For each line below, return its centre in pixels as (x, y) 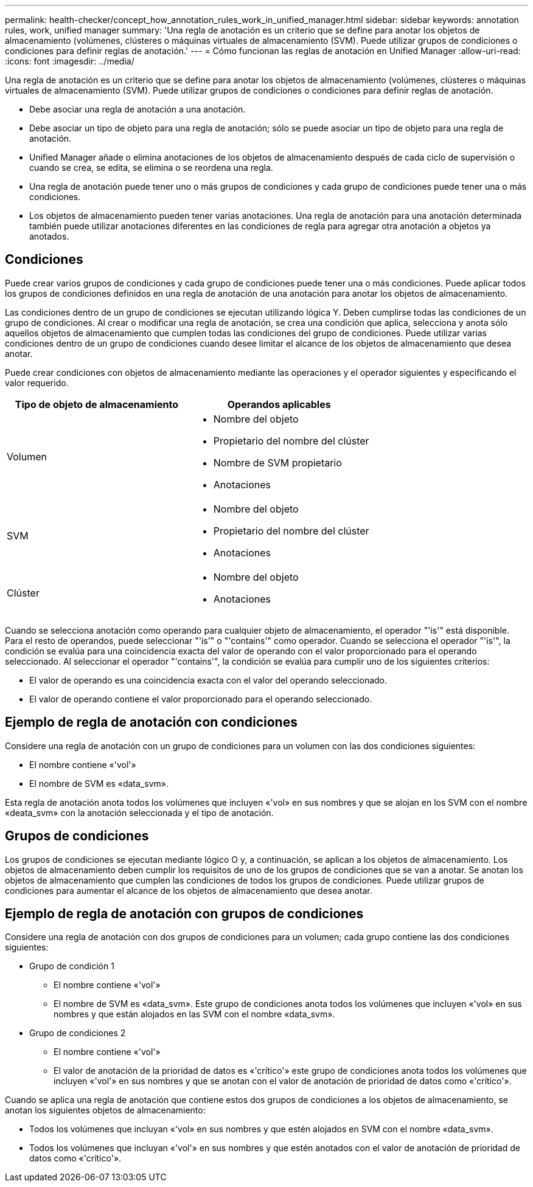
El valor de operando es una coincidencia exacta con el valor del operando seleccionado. (208, 680)
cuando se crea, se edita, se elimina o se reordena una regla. (151, 168)
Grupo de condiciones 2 (78, 1033)
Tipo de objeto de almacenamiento (97, 404)
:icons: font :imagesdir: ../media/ (70, 61)
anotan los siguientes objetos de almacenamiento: (105, 1110)
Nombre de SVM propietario (277, 462)
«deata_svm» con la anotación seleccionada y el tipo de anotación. (139, 812)
